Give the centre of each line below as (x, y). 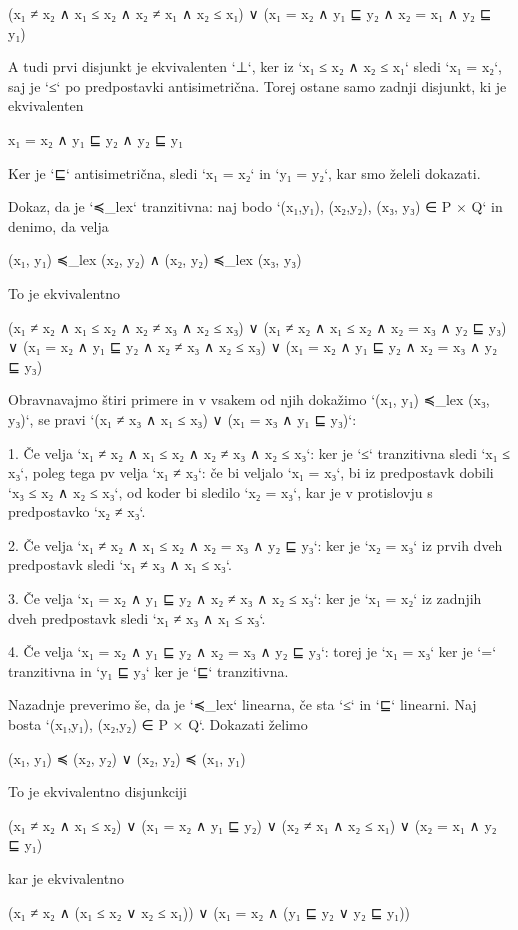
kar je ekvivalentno (66, 878)
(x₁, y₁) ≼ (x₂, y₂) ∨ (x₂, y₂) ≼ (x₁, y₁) (127, 757)
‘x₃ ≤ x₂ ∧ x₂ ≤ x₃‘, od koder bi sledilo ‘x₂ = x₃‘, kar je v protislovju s (220, 491)
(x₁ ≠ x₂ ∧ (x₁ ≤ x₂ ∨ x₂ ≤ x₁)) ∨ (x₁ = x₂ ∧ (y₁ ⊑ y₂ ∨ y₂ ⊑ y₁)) (209, 911)
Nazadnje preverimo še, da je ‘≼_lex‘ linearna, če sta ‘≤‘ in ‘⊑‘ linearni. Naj (242, 704)
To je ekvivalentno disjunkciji (97, 791)
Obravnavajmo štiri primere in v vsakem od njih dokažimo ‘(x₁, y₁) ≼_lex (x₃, (249, 399)
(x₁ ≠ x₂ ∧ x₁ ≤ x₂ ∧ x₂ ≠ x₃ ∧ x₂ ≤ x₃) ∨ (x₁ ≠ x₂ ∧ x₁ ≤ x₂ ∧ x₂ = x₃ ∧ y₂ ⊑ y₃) (257, 326)
